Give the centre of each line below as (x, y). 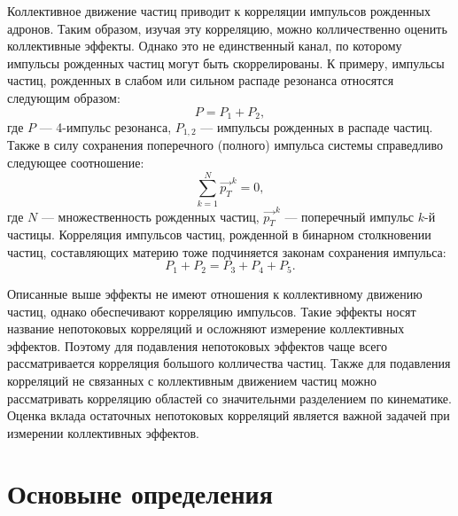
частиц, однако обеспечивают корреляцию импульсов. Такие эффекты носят (212, 311)
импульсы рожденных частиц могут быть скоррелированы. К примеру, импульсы (226, 63)
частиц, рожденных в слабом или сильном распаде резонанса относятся (201, 80)
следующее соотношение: (76, 163)
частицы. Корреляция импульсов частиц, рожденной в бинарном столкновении (219, 235)
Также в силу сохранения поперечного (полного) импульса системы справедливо (225, 145)
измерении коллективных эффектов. (103, 432)
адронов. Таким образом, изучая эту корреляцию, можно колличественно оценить (227, 28)
